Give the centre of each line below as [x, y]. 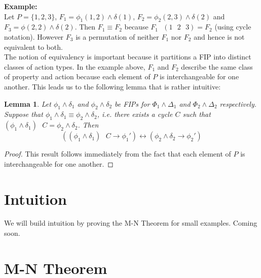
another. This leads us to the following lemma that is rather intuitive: [113, 86]
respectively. [238, 103]
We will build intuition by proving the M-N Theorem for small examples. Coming [131, 223]
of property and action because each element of [77, 76]
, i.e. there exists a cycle [135, 114]
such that [197, 114]
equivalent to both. [33, 47]
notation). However [34, 36]
